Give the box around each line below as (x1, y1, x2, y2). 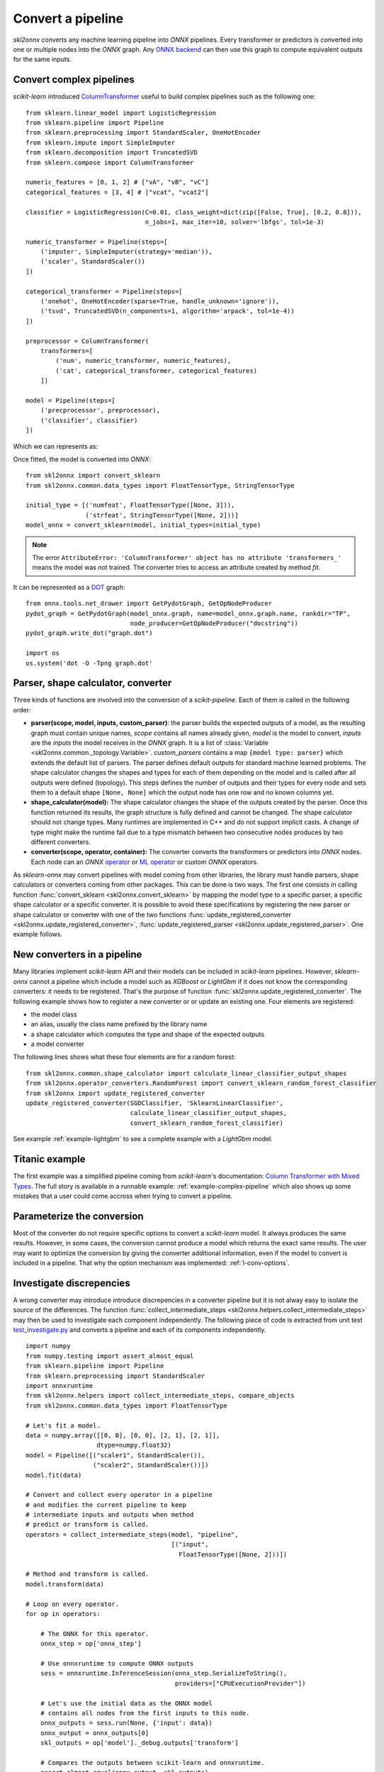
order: (13, 705, 31, 714)
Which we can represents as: (13, 442, 98, 450)
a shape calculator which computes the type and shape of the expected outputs (30, 1030, 265, 1038)
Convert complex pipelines (13, 74, 135, 86)
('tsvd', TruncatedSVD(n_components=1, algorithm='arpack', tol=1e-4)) (40, 307, 295, 315)
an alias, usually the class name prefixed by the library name (30, 1020, 208, 1028)
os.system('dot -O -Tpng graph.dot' (26, 659, 153, 667)
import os (26, 649, 60, 657)
